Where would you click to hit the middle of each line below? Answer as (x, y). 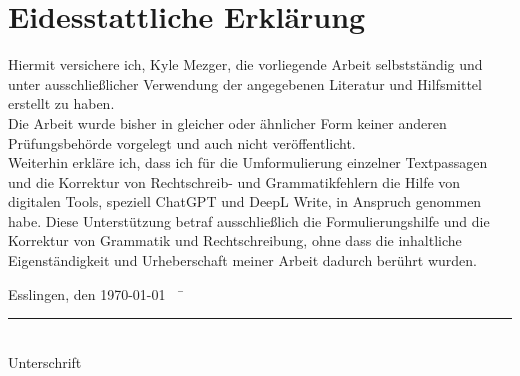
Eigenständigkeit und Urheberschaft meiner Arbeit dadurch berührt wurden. (242, 260)
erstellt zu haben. (61, 103)
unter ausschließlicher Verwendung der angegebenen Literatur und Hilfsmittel (245, 83)
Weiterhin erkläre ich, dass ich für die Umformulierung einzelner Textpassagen (248, 162)
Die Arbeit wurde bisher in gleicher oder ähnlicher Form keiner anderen (227, 122)
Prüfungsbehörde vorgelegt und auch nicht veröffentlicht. (182, 142)
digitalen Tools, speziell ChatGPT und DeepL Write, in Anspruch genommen (245, 201)
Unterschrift (45, 361)
